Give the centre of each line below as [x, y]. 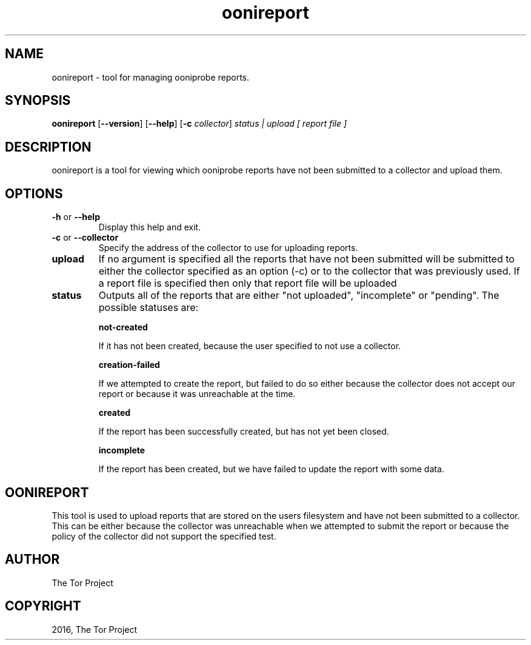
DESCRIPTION [48, 147]
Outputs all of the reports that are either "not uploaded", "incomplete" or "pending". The [299, 296]
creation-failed [129, 365]
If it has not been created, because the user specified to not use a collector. [250, 346]
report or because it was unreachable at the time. [197, 394]
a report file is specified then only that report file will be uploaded [248, 283]
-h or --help [76, 217]
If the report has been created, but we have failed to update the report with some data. [271, 469]
